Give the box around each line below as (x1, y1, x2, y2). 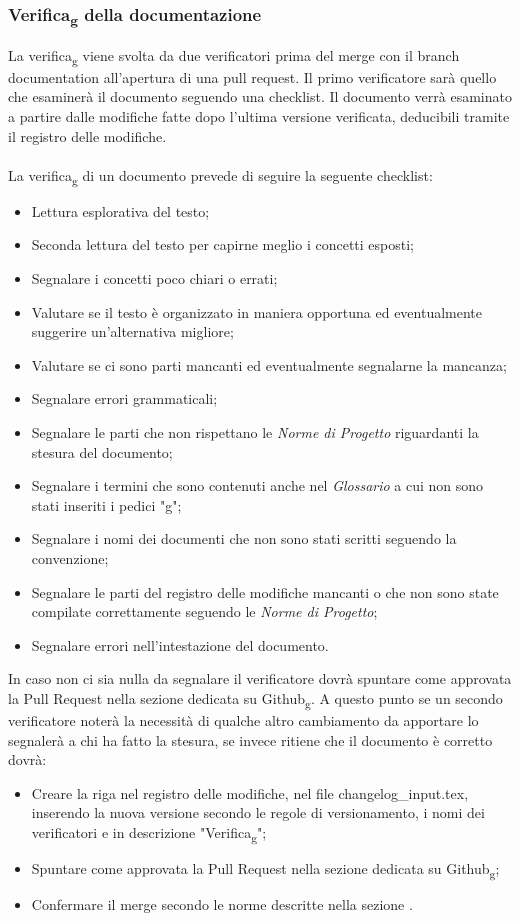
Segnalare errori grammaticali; (31, 388, 218, 409)
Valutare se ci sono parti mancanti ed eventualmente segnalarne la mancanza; (31, 354, 507, 375)
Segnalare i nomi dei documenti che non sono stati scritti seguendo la (31, 528, 457, 549)
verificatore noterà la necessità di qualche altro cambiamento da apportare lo (8, 710, 479, 731)
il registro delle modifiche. (8, 125, 167, 146)
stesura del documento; (31, 441, 173, 462)
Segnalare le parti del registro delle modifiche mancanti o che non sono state (31, 581, 499, 602)
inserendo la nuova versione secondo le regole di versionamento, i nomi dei (31, 802, 485, 823)
